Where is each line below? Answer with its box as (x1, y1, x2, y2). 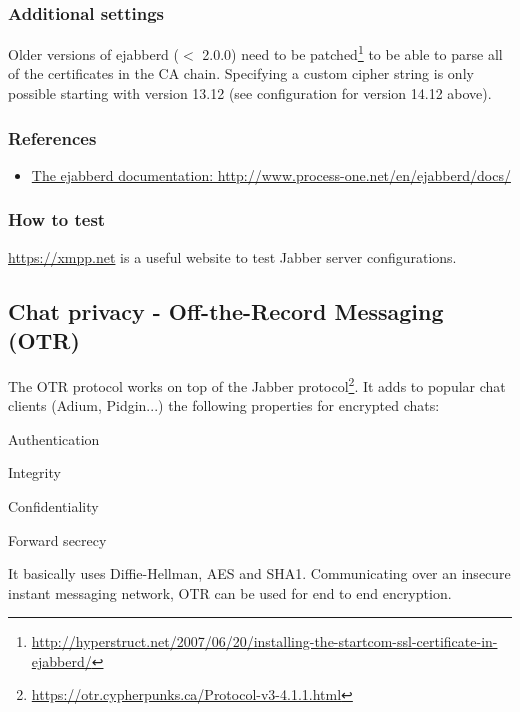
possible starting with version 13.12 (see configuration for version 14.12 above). (8, 83, 492, 104)
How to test (8, 207, 106, 232)
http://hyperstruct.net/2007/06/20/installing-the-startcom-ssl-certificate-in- (31, 631, 498, 652)
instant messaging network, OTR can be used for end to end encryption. (8, 582, 452, 603)
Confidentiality (8, 495, 99, 516)
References (8, 125, 97, 150)
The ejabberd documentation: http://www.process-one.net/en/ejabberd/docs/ (31, 164, 511, 185)
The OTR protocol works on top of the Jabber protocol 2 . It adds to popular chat (8, 372, 506, 396)
